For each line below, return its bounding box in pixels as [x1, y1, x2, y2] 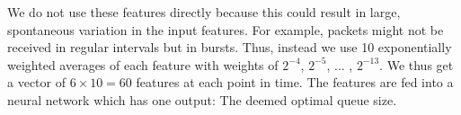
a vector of [7, 73, 66, 92]
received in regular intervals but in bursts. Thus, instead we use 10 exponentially [7, 38, 452, 57]
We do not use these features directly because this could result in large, [7, 3, 401, 21]
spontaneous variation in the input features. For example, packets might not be [7, 20, 444, 39]
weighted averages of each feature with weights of [7, 55, 279, 74]
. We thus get [379, 55, 454, 74]
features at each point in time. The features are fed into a [136, 73, 454, 92]
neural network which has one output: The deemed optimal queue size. [7, 90, 397, 109]
